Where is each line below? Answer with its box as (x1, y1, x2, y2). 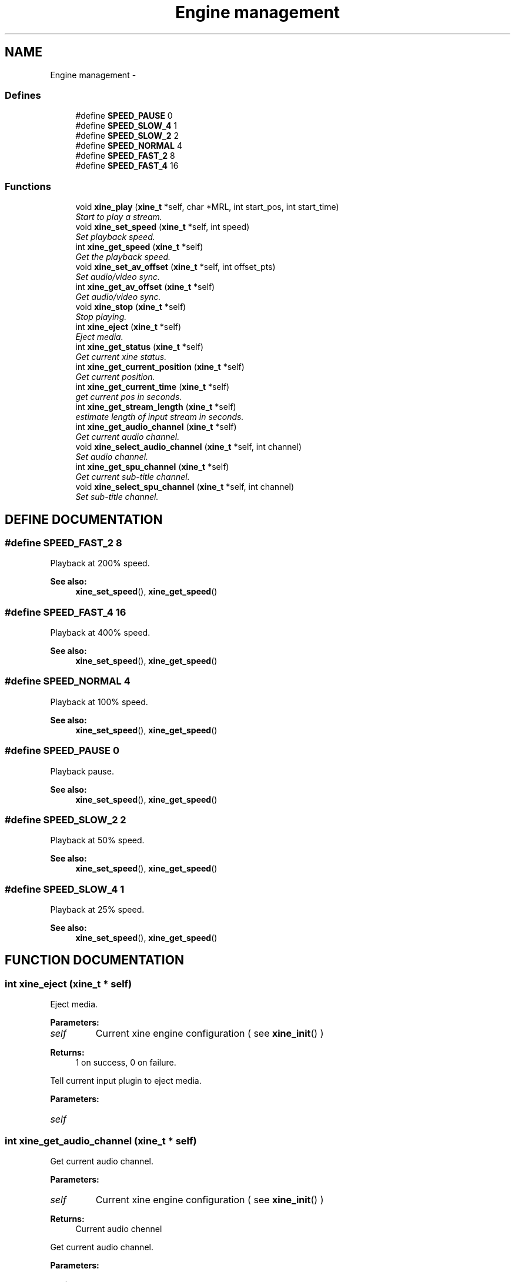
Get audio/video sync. (75, 292, 161, 302)
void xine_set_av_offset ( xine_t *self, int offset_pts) (75, 262, 276, 272)
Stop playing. (75, 312, 127, 322)
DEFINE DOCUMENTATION (5, 512, 163, 527)
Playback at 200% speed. (50, 558, 150, 569)
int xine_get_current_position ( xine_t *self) (75, 362, 245, 372)
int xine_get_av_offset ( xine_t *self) (75, 282, 215, 292)
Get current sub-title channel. (75, 472, 190, 482)
